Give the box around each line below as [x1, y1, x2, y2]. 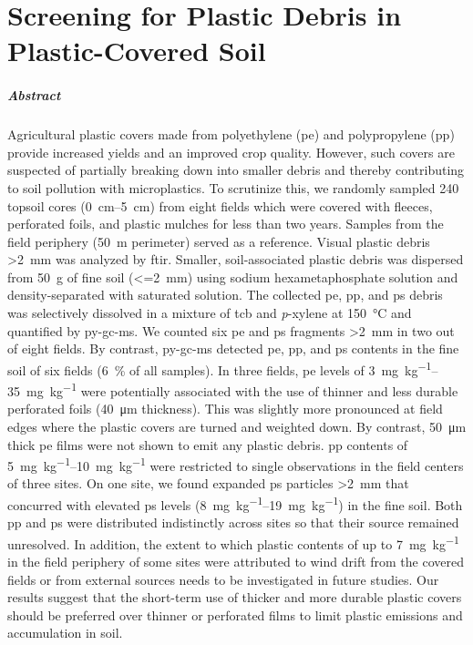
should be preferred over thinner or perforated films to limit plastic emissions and [7, 605, 463, 624]
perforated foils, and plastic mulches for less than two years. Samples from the [7, 214, 444, 233]
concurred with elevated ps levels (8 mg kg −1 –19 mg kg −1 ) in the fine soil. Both [7, 492, 463, 514]
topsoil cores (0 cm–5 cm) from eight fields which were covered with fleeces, [7, 196, 433, 215]
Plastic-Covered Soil [7, 32, 266, 69]
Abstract [7, 86, 61, 105]
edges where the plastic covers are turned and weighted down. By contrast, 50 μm [7, 416, 467, 435]
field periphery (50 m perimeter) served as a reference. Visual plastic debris [7, 231, 430, 251]
